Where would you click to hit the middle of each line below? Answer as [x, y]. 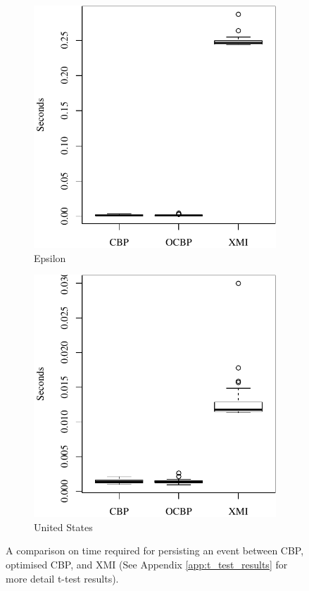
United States [63, 527]
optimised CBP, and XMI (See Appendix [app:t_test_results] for [147, 564]
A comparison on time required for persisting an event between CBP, [155, 550]
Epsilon [50, 257]
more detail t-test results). [62, 578]
